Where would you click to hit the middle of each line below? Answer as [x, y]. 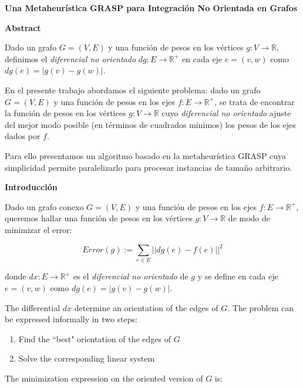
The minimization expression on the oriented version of [104, 378]
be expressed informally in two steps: [71, 319]
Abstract [23, 27]
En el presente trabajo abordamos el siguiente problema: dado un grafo [133, 90]
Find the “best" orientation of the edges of [95, 338]
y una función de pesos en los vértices [176, 47]
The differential [33, 307]
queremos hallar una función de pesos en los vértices [99, 218]
